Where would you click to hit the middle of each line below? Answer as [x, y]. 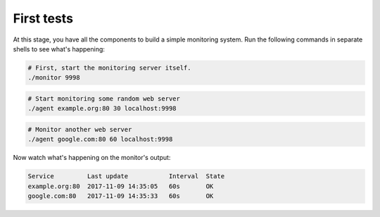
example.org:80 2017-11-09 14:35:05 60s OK [121, 186]
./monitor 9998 [54, 78]
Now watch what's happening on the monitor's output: [92, 158]
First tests [43, 18]
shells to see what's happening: [59, 49]
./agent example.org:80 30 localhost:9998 [102, 108]
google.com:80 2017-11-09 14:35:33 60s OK [121, 196]
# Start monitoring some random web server [104, 98]
